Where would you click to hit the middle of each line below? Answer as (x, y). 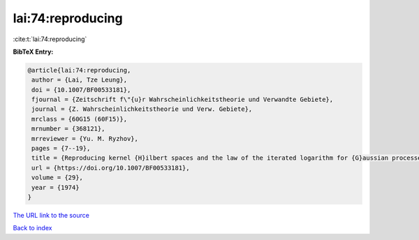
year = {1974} (56, 187)
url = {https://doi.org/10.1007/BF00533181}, (111, 168)
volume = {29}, (58, 178)
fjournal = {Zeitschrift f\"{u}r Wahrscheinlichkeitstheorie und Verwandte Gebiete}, (183, 100)
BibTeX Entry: (33, 52)
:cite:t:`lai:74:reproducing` (50, 39)
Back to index (32, 228)
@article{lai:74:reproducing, (79, 70)
